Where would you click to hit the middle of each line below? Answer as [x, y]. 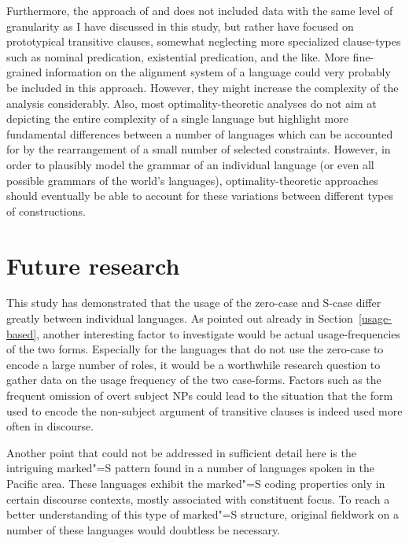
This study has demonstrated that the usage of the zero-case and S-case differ [194, 303]
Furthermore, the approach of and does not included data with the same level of [200, 10]
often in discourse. [50, 426]
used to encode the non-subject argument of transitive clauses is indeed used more [204, 410]
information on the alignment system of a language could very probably [218, 72]
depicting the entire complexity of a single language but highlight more [177, 118]
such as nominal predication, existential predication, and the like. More [178, 56]
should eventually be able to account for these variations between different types [200, 196]
